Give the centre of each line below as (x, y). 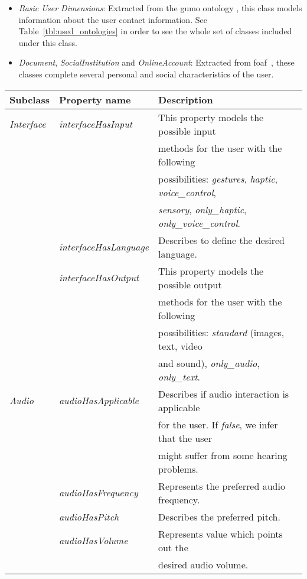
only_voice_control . (199, 223)
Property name (95, 99)
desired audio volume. (203, 564)
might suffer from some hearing (223, 455)
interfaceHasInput (96, 124)
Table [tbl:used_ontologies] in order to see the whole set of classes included (155, 31)
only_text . (179, 376)
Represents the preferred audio (222, 486)
